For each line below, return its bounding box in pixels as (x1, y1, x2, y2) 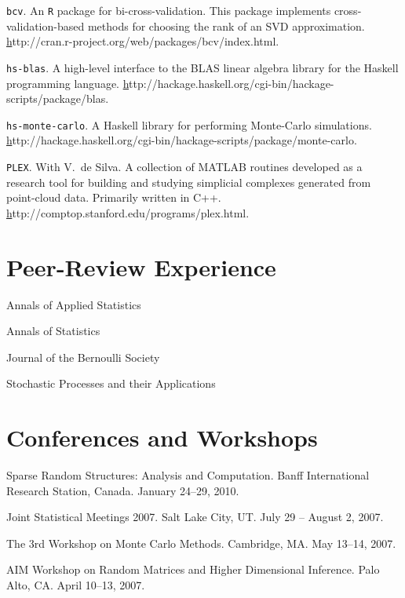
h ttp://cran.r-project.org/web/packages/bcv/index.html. (6, 33, 279, 49)
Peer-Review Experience (6, 250, 276, 283)
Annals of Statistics (6, 323, 100, 339)
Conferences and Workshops (6, 421, 318, 454)
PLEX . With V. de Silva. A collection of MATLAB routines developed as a (6, 158, 363, 174)
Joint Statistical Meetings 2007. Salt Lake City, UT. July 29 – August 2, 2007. (6, 509, 384, 525)
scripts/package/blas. (6, 90, 109, 107)
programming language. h (6, 75, 130, 91)
